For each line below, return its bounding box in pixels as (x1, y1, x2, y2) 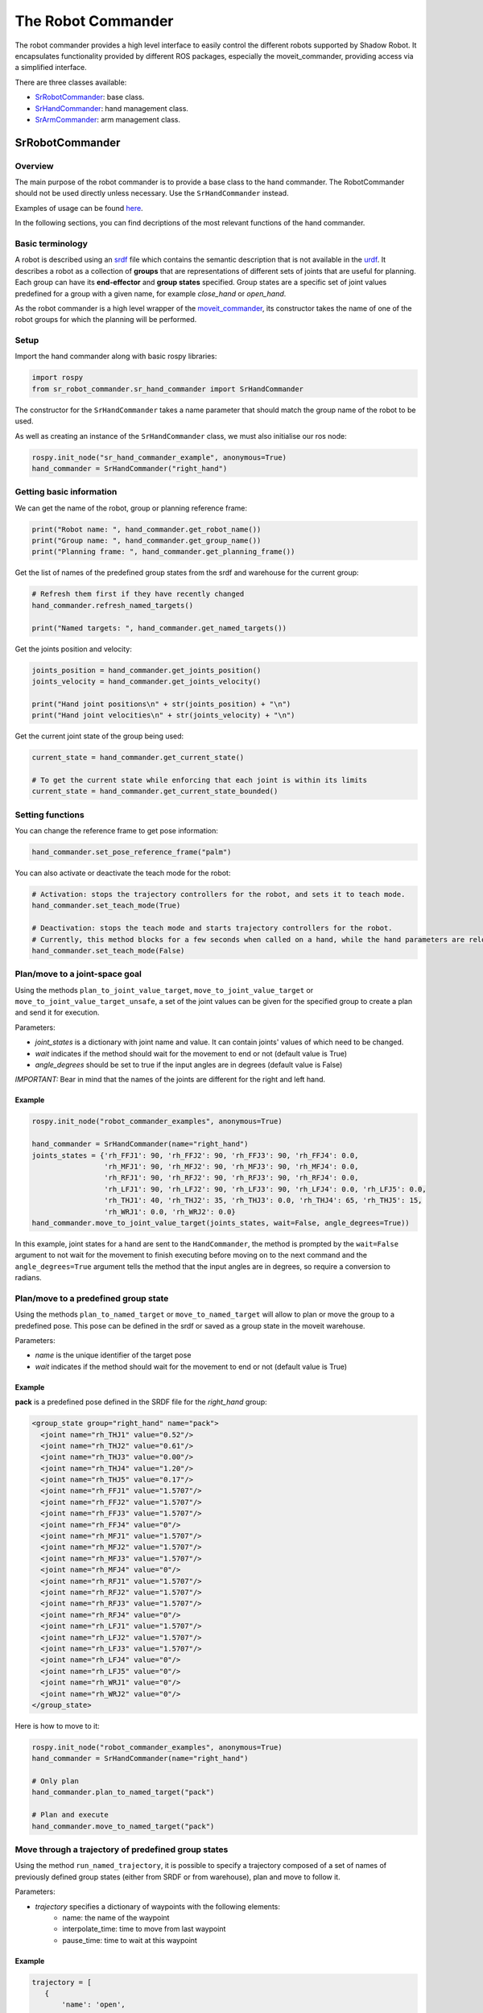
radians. (14, 1273, 42, 1283)
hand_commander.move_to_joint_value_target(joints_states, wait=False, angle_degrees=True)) (31, 1218, 410, 1227)
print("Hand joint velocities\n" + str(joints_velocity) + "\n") (31, 711, 295, 720)
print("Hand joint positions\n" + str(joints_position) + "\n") (31, 699, 291, 709)
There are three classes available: (14, 77, 127, 87)
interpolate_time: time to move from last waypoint (62, 1924, 226, 1934)
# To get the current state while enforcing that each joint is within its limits (31, 775, 368, 784)
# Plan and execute (31, 1810, 109, 1820)
